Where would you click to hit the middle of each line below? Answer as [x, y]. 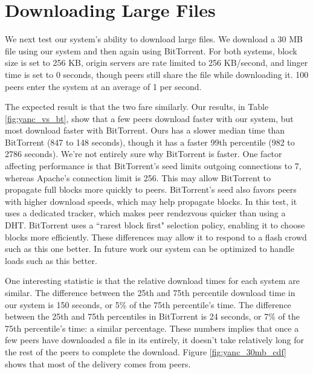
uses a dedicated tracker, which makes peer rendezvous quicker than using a [145, 213]
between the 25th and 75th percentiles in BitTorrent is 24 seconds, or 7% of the [152, 316]
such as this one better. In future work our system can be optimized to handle [150, 249]
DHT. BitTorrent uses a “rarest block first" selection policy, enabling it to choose [155, 225]
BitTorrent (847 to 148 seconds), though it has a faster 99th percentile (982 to [150, 142]
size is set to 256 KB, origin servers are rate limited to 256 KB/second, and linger [156, 63]
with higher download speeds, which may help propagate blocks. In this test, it [151, 201]
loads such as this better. [51, 260]
